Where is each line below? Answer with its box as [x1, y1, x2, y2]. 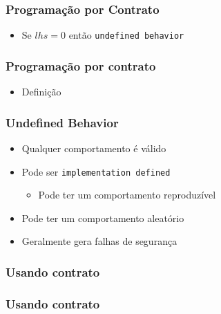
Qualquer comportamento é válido [21, 140, 166, 155]
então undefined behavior [68, 28, 184, 42]
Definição [21, 84, 61, 99]
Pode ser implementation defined [21, 164, 171, 178]
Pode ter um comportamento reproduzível [38, 187, 216, 202]
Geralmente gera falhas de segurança [21, 234, 177, 248]
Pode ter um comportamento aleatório [21, 210, 184, 225]
